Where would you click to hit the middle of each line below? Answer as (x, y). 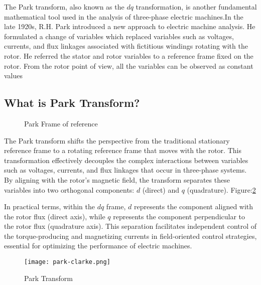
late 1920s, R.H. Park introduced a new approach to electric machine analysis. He (130, 26)
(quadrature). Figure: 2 (221, 189)
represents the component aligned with (194, 206)
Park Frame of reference (61, 123)
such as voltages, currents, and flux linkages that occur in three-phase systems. (125, 170)
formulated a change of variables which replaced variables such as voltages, (119, 36)
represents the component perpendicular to (179, 216)
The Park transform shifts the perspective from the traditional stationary (117, 140)
